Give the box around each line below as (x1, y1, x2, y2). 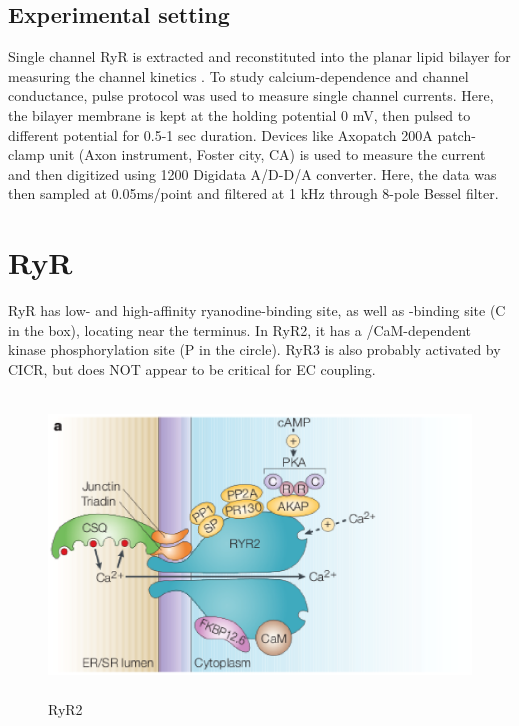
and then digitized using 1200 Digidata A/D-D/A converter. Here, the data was (8, 163, 497, 184)
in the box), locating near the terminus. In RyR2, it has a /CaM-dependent (8, 319, 472, 340)
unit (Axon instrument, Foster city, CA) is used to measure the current (49, 144, 486, 165)
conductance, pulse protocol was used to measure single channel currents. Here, (8, 85, 494, 106)
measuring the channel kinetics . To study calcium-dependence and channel (8, 65, 469, 86)
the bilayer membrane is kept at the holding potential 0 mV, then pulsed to (8, 104, 471, 125)
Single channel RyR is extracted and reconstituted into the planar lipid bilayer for (8, 46, 511, 67)
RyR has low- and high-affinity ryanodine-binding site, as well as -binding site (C (8, 300, 506, 321)
